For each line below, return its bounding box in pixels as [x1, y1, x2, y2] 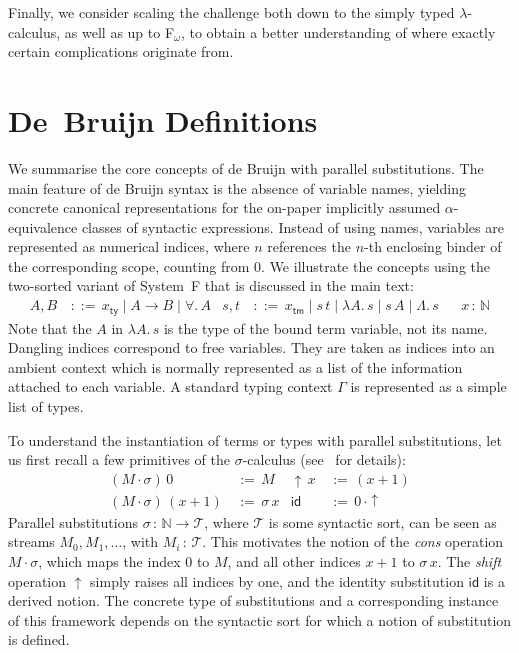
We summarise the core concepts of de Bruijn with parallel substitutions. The [8, 157, 484, 178]
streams [8, 531, 55, 552]
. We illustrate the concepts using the [261, 255, 491, 276]
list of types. [8, 395, 84, 416]
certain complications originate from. [8, 41, 234, 62]
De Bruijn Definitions [8, 99, 318, 140]
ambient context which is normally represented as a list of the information [8, 356, 463, 377]
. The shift [437, 550, 502, 571]
